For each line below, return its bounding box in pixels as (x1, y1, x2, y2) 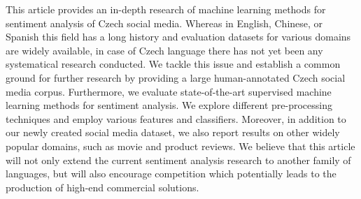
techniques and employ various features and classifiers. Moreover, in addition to (6, 111, 346, 126)
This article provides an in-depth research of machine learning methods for (6, 2, 326, 16)
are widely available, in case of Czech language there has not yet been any (6, 43, 323, 57)
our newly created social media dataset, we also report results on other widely (6, 125, 340, 140)
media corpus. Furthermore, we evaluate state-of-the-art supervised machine (6, 84, 332, 98)
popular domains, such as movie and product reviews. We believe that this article (6, 138, 355, 153)
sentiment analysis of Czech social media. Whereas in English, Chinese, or (6, 15, 323, 30)
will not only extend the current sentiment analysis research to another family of (6, 152, 351, 167)
